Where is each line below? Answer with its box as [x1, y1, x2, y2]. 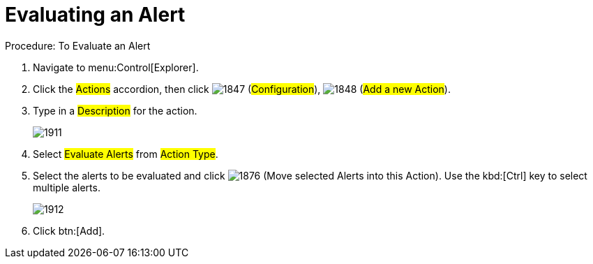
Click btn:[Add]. [33, 224, 105, 237]
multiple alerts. [33, 181, 100, 193]
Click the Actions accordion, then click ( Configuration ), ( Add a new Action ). [33, 82, 451, 95]
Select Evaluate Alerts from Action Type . [33, 147, 218, 160]
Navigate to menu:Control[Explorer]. [33, 61, 199, 73]
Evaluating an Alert [5, 3, 186, 27]
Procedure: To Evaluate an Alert [5, 39, 151, 52]
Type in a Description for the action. [33, 104, 197, 117]
